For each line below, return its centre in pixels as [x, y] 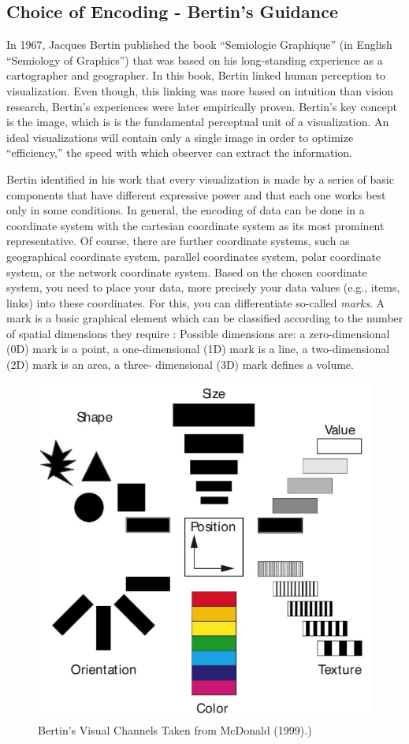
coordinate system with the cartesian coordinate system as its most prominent [195, 225]
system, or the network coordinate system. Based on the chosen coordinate [187, 272]
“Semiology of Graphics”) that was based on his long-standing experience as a [195, 60]
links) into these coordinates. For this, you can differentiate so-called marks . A [195, 302]
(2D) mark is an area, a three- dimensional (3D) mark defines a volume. [180, 365]
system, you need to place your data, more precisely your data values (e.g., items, [203, 287]
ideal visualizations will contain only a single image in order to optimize [180, 137]
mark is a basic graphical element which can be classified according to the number [205, 318]
